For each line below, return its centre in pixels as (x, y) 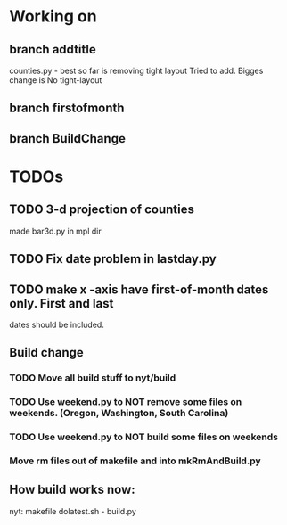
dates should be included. (57, 324)
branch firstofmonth (67, 108)
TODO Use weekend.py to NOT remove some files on (126, 402)
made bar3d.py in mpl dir (55, 231)
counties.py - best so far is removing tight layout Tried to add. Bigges (136, 70)
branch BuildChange (68, 139)
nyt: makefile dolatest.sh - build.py (73, 511)
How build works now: (72, 490)
